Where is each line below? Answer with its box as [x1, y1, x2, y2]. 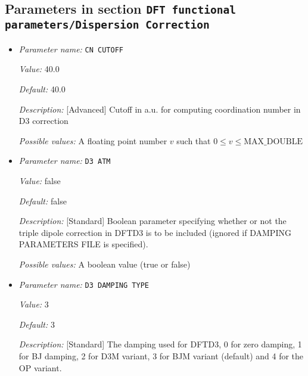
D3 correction [18, 114, 69, 127]
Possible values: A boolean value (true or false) [18, 258, 191, 270]
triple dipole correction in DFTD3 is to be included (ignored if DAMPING [18, 226, 291, 238]
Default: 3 [18, 318, 55, 330]
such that [176, 134, 211, 147]
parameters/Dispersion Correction [5, 18, 210, 32]
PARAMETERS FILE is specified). [18, 238, 148, 250]
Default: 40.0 [18, 83, 66, 95]
